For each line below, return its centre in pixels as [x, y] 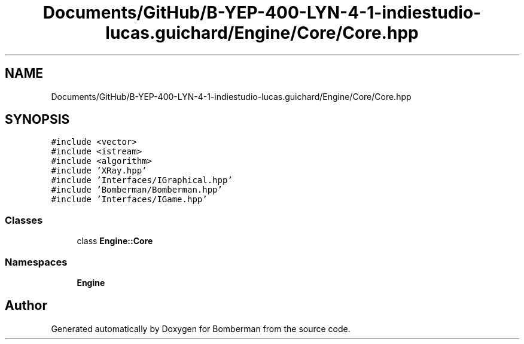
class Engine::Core [115, 241]
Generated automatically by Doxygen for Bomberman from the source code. [201, 328]
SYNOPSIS [37, 120]
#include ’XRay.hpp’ [99, 171]
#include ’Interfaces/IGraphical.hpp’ [142, 180]
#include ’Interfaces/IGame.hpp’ [129, 200]
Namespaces [36, 262]
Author [26, 306]
